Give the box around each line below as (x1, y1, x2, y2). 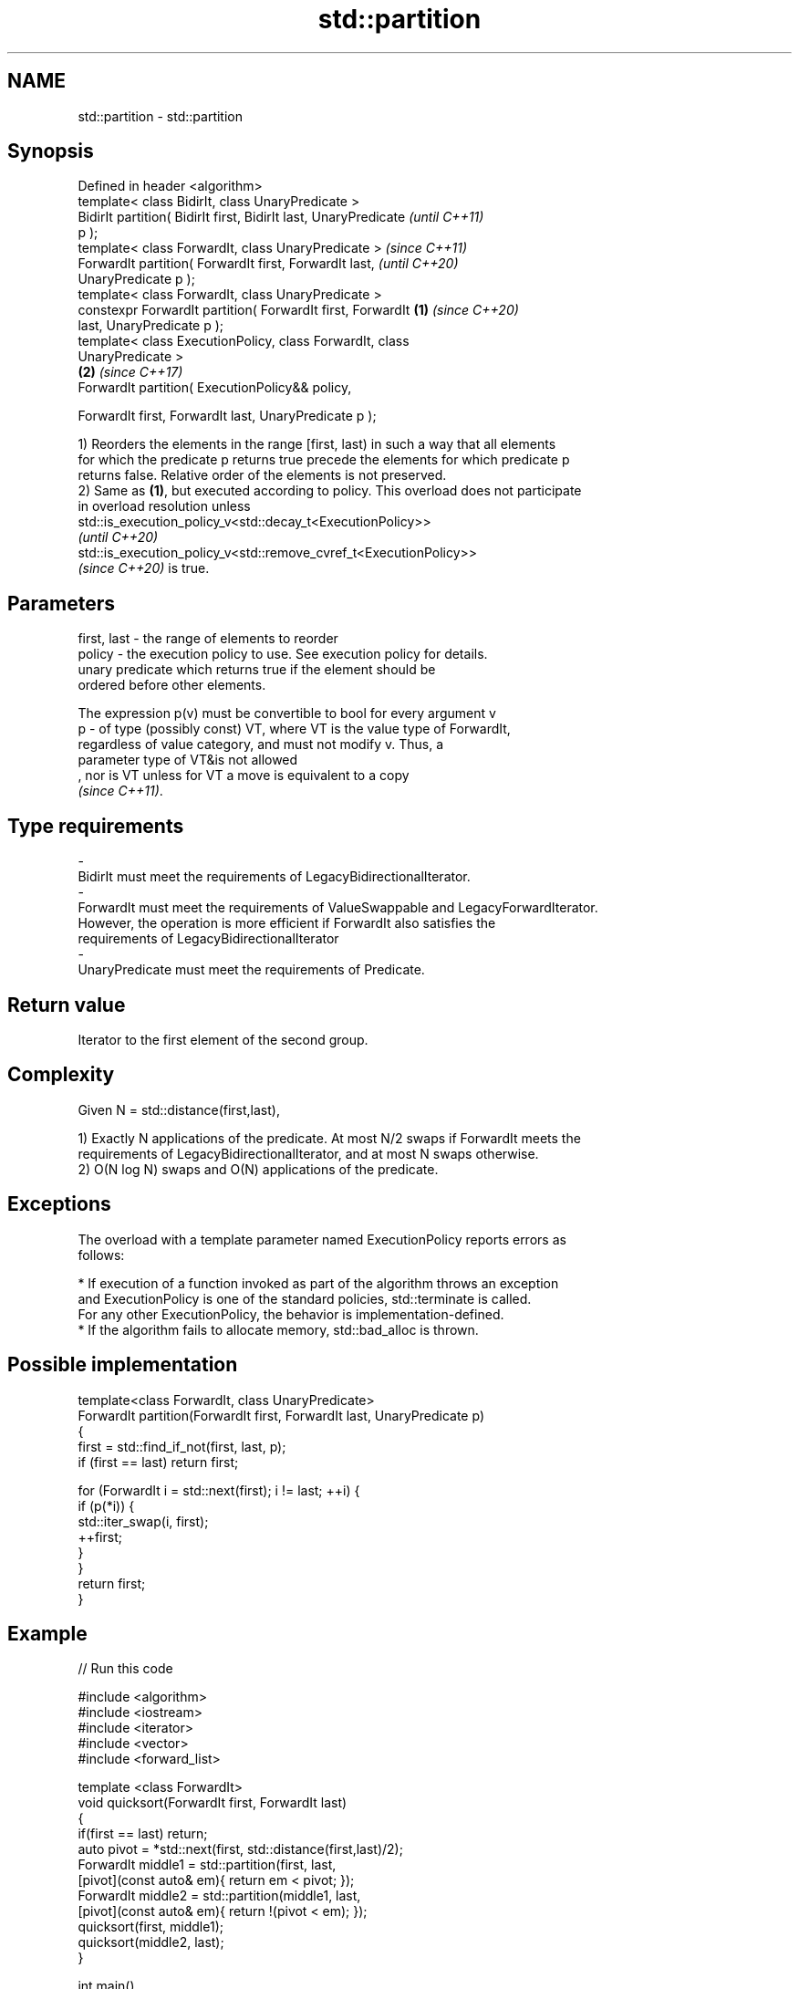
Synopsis (7, 140, 94, 163)
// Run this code (78, 1661, 173, 1677)
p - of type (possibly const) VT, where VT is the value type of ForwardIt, (78, 721, 511, 737)
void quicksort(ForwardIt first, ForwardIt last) (78, 1795, 348, 1811)
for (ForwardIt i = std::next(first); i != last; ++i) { (78, 1482, 360, 1498)
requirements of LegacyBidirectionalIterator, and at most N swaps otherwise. (78, 1145, 539, 1161)
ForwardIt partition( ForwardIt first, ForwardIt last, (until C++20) (78, 255, 459, 272)
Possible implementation (7, 1353, 238, 1377)
